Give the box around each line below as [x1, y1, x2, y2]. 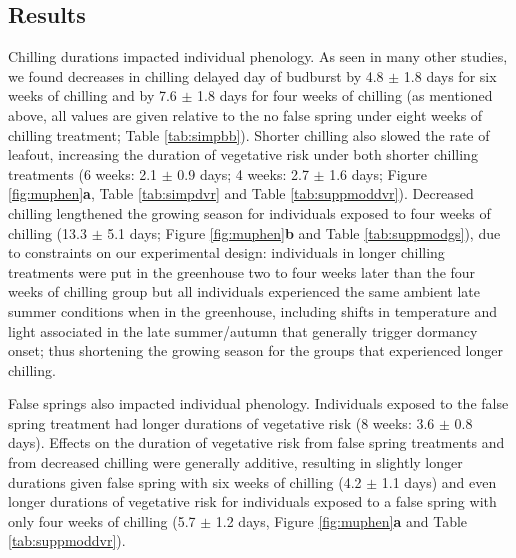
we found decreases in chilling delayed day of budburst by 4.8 [8, 65, 384, 86]
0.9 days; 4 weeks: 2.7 [177, 163, 309, 184]
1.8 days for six [403, 65, 497, 86]
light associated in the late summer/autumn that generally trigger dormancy [8, 320, 478, 341]
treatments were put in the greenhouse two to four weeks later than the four [8, 261, 476, 282]
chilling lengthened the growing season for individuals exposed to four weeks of [8, 202, 491, 223]
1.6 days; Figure [329, 163, 428, 184]
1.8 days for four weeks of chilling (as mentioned [197, 85, 493, 106]
